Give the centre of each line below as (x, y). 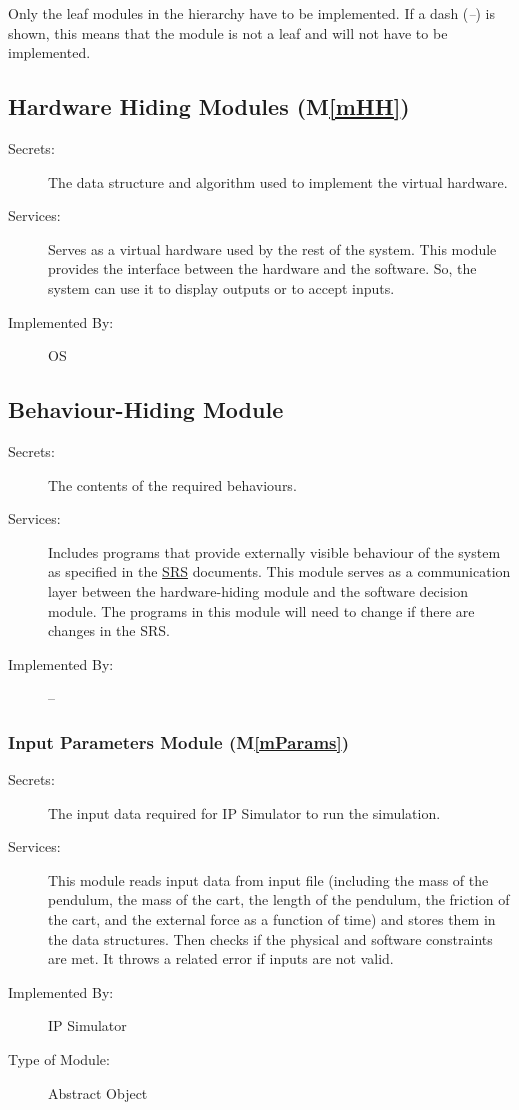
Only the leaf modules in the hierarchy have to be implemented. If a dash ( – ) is (251, 13)
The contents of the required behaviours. (172, 484)
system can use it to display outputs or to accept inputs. (221, 287)
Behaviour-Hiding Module (146, 409)
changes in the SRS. (109, 630)
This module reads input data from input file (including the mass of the (268, 879)
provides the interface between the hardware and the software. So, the (262, 268)
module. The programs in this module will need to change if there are (261, 610)
